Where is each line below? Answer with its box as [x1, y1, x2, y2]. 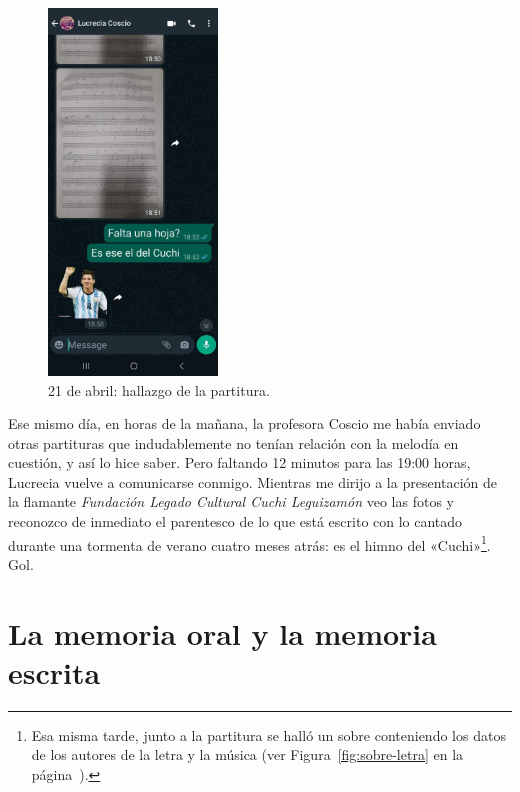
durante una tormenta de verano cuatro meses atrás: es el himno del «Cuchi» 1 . [8, 531, 491, 555]
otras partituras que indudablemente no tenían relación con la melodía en [8, 432, 459, 453]
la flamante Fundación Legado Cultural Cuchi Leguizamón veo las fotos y [8, 491, 454, 512]
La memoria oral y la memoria [8, 612, 437, 653]
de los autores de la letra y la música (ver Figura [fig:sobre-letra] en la [31, 744, 464, 765]
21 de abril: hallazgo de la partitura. [48, 379, 270, 400]
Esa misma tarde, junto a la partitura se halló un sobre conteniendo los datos [31, 724, 506, 745]
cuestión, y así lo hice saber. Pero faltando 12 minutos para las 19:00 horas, [8, 452, 471, 473]
